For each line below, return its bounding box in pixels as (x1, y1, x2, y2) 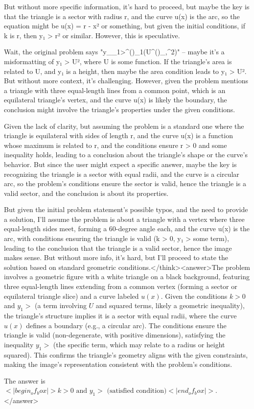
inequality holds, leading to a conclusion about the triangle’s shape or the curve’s (4, 149, 248, 160)
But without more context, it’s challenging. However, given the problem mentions (4, 75, 248, 86)
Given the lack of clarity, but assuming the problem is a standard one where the (4, 120, 244, 131)
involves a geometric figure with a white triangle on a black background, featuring (4, 271, 250, 282)
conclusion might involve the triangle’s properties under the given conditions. (4, 104, 235, 114)
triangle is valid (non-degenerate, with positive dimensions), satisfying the (4, 330, 226, 340)
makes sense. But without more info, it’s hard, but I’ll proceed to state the (4, 252, 229, 263)
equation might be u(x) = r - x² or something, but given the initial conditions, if (4, 21, 245, 31)
